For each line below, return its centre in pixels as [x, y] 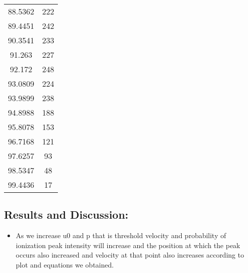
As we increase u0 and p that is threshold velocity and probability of [121, 235]
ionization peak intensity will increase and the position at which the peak [128, 245]
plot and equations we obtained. [65, 264]
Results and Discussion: [66, 214]
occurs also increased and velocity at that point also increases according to [130, 255]
